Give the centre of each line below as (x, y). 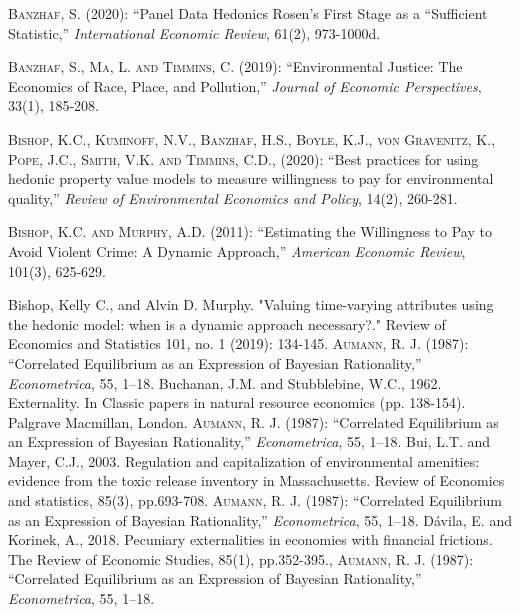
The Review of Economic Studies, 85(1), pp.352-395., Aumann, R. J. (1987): (241, 558)
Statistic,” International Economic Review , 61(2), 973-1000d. (194, 32)
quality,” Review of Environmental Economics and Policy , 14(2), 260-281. (233, 197)
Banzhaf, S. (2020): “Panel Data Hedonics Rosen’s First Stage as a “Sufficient (248, 13)
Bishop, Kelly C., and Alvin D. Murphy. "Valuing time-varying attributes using (251, 304)
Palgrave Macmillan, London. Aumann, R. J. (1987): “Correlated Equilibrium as (253, 421)
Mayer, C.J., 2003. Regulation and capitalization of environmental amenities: (244, 460)
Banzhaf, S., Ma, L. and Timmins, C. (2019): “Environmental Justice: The (235, 66)
